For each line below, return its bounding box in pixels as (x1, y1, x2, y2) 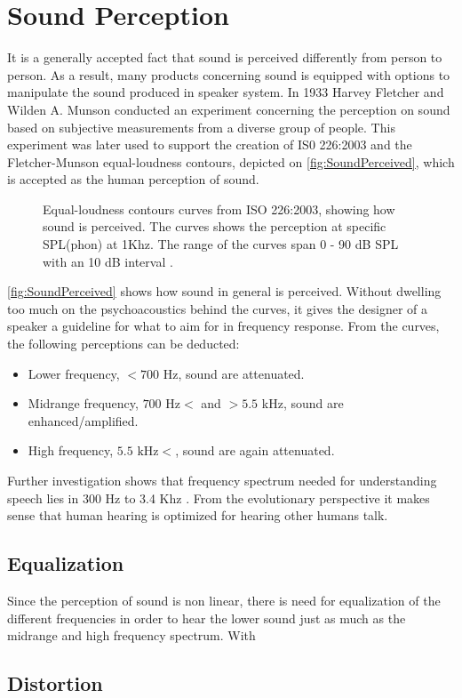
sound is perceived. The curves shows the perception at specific (43, 217, 386, 236)
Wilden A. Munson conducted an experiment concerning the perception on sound (7, 100, 450, 118)
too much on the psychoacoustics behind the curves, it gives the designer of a (7, 299, 428, 317)
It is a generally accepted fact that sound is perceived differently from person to (7, 48, 442, 67)
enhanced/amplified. (28, 411, 139, 429)
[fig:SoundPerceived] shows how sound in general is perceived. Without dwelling (7, 282, 442, 301)
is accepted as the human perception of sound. (7, 170, 259, 189)
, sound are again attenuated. (175, 441, 335, 460)
